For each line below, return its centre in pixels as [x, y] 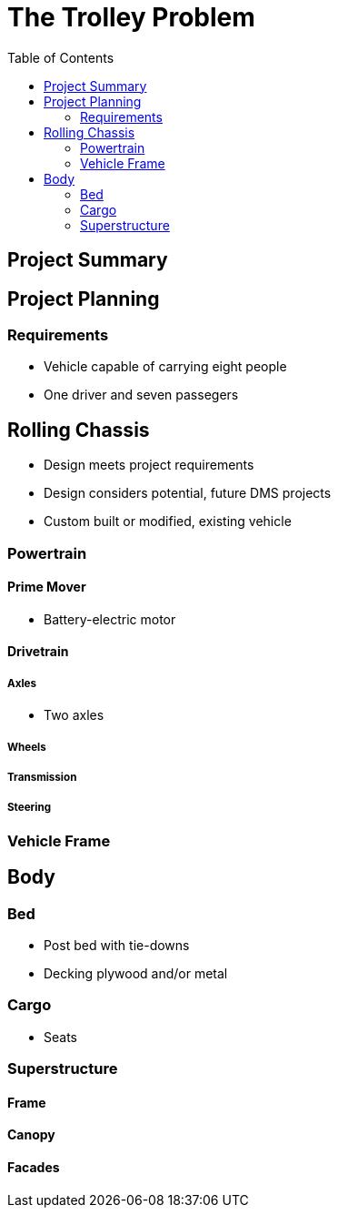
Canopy [31, 1135]
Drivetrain [38, 652]
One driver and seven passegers [141, 395]
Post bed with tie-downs [117, 945]
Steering [30, 808]
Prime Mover [47, 587]
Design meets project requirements [149, 465]
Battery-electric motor [110, 619]
